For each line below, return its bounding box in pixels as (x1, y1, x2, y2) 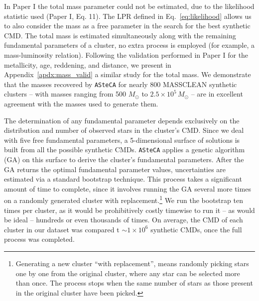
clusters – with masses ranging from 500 (4, 89, 127, 99)
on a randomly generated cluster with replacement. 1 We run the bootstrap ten (4, 194, 243, 205)
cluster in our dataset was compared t (4, 224, 120, 234)
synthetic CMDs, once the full (150, 224, 242, 234)
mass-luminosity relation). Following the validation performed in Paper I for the (4, 49, 249, 60)
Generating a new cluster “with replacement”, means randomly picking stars (15, 258, 249, 269)
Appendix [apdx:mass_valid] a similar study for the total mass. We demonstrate (4, 69, 251, 80)
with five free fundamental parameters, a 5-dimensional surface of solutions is (4, 134, 240, 145)
